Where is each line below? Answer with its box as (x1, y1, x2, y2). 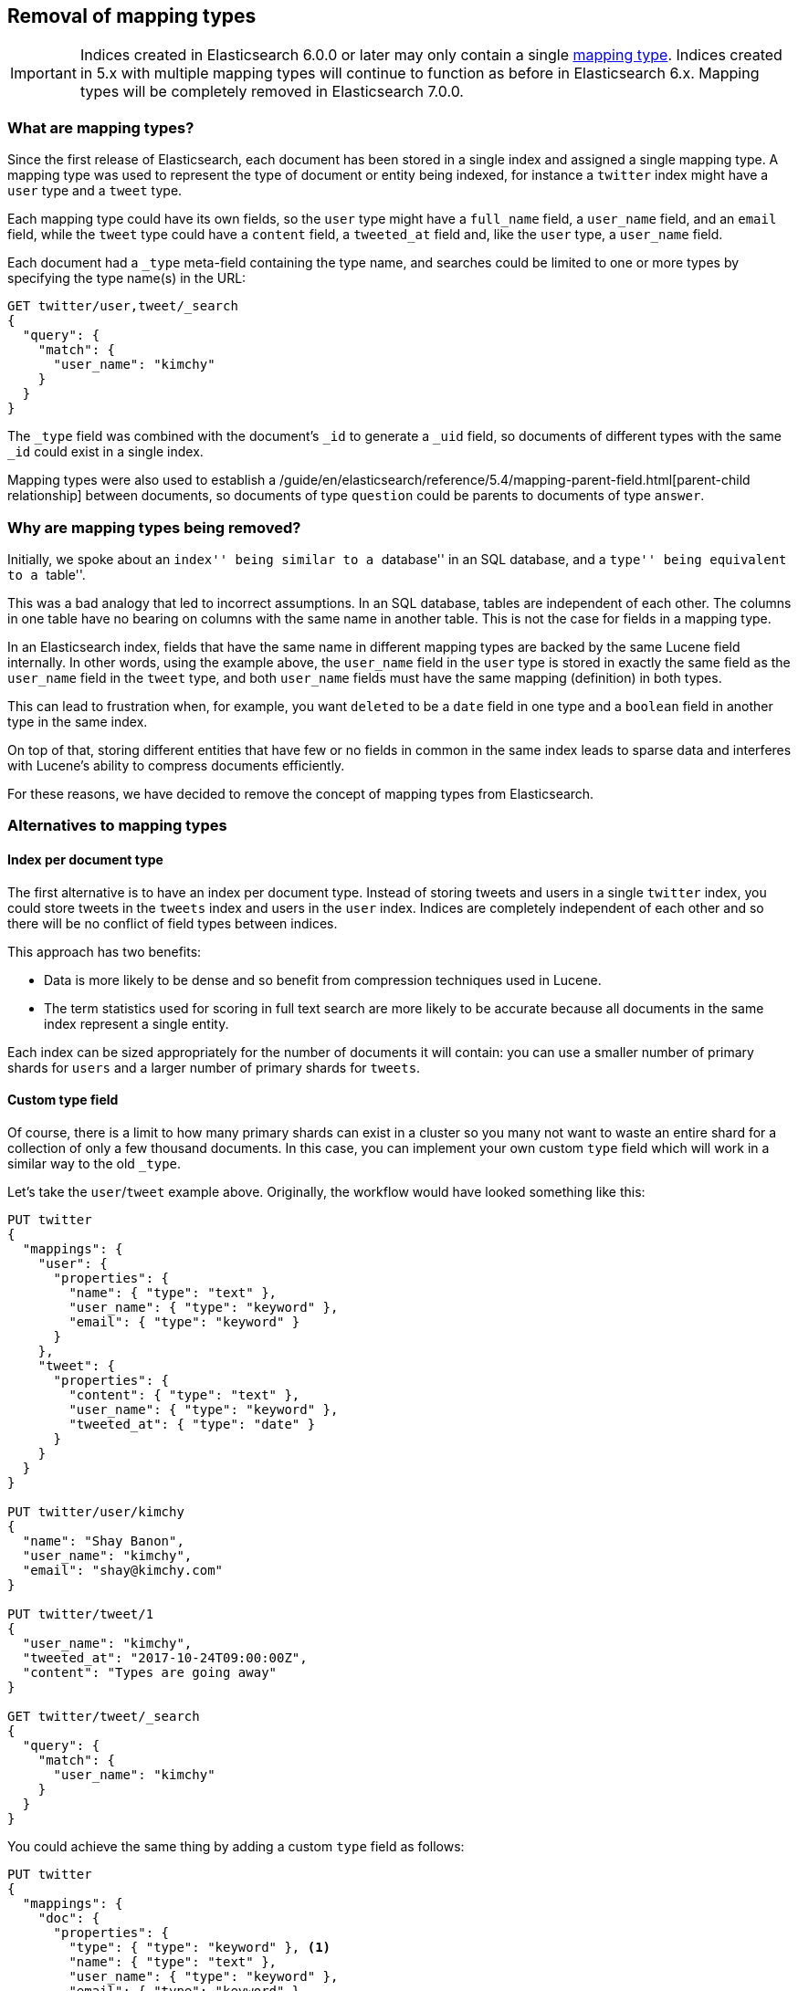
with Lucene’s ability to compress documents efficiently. (7, 757, 345, 773)
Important (10, 64, 77, 83)
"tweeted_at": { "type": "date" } (68, 1416, 316, 1431)
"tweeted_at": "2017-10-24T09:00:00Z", (22, 1650, 308, 1665)
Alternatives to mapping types (7, 816, 227, 835)
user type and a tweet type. (7, 183, 183, 199)
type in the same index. (7, 713, 148, 729)
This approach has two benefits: (7, 943, 202, 959)
